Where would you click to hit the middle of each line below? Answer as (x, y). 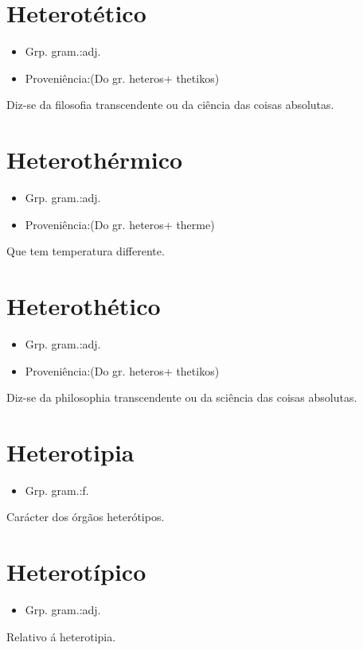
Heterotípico (76, 572)
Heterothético (84, 306)
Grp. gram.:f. (57, 490)
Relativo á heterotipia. (61, 636)
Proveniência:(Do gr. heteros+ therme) (120, 224)
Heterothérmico (95, 160)
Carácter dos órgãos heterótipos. (86, 517)
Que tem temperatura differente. (86, 251)
